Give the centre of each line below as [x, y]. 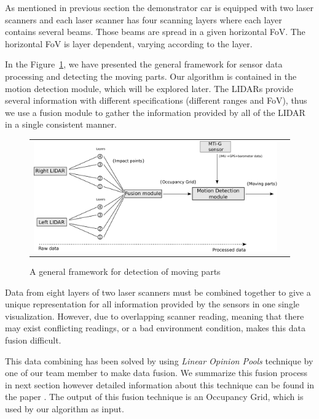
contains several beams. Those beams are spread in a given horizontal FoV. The [155, 32]
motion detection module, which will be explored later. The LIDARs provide [149, 88]
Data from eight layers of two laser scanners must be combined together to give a [158, 292]
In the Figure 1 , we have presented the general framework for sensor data [144, 64]
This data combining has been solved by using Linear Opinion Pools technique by [159, 360]
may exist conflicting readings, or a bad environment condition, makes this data [155, 328]
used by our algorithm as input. [65, 408]
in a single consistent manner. [61, 124]
